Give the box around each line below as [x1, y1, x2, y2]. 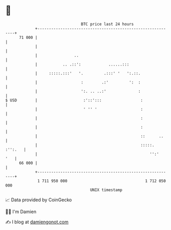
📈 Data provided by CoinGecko [5, 197, 72, 203]
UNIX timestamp [90, 187, 123, 193]
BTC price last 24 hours [81, 22, 134, 27]
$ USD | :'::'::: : [5, 97, 143, 103]
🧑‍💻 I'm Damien [5, 208, 37, 215]
